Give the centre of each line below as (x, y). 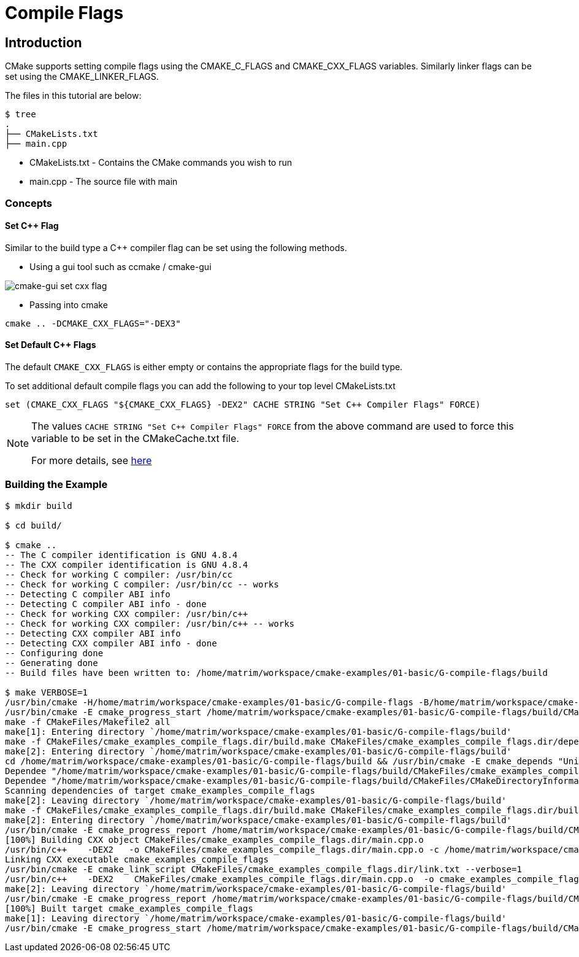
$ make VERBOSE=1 (46, 692)
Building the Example (56, 485)
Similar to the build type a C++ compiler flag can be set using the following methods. (176, 247)
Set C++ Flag (32, 226)
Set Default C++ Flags (51, 345)
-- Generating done (52, 663)
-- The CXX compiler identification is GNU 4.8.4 (127, 564)
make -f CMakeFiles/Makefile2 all (88, 722)
